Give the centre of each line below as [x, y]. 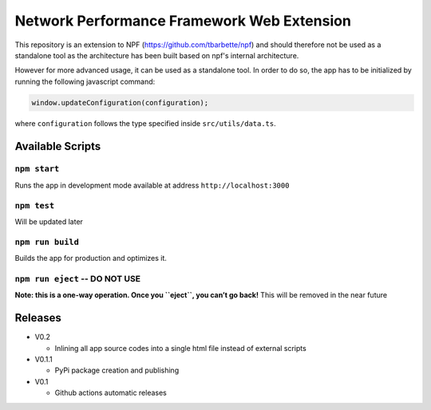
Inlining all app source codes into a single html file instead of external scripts [180, 348]
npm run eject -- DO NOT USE [78, 278]
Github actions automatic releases [111, 393]
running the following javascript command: [85, 81]
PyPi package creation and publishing [117, 370]
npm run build [47, 242]
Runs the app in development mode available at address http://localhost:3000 [152, 185]
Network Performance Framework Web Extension [183, 21]
